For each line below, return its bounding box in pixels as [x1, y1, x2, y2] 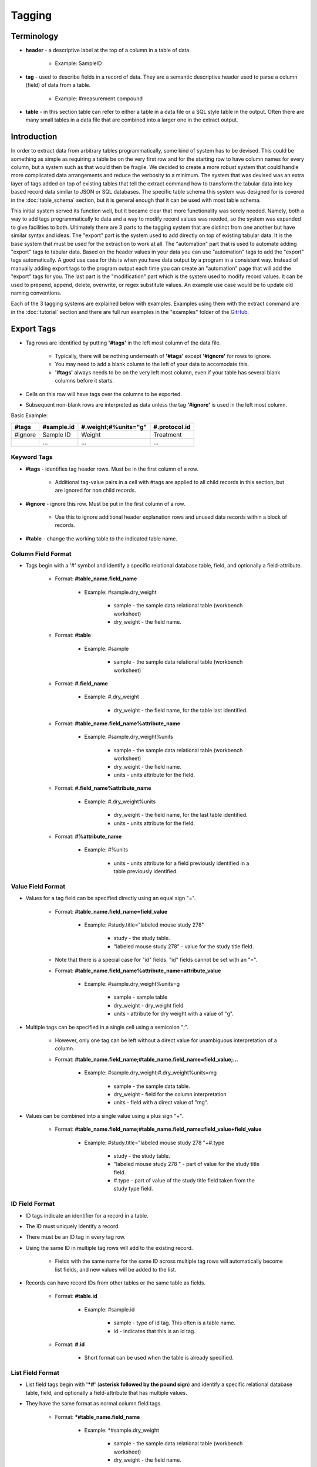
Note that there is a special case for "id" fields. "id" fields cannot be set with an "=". [55, 956, 258, 964]
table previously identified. [113, 868, 178, 875]
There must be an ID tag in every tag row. [25, 1233, 126, 1240]
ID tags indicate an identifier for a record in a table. [25, 1212, 149, 1219]
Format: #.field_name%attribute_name [55, 785, 151, 792]
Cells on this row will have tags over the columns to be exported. [25, 390, 182, 397]
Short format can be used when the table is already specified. [84, 1354, 234, 1361]
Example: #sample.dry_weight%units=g [84, 981, 180, 988]
